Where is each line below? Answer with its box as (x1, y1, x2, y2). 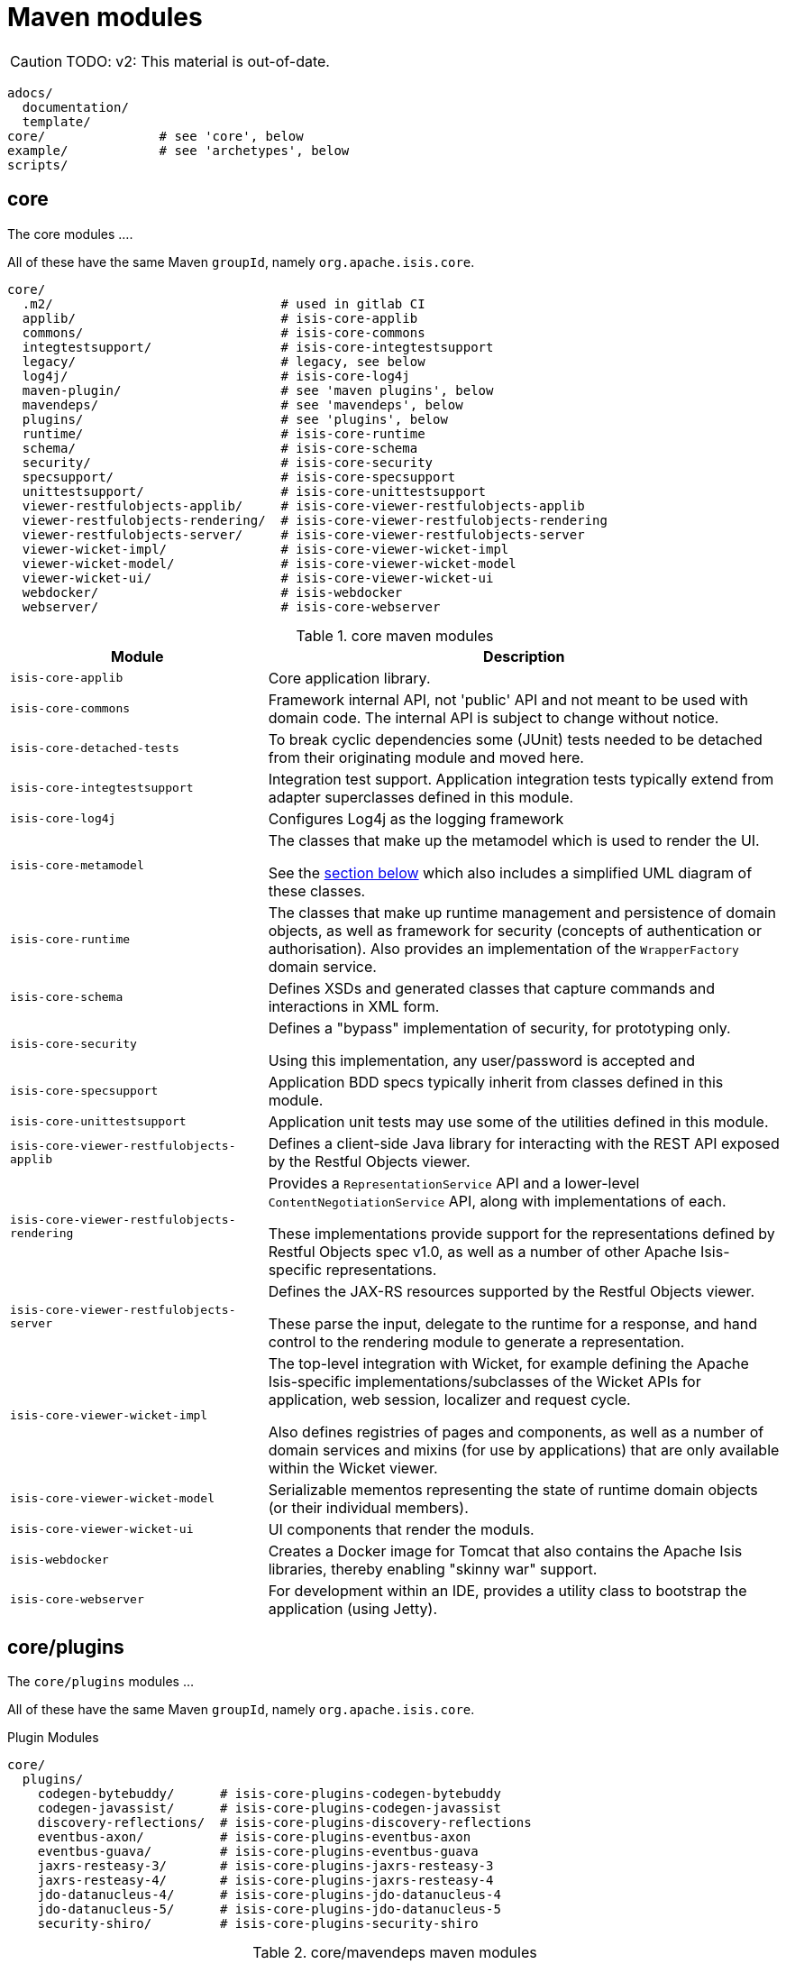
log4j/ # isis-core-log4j (22, 368, 410, 383)
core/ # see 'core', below (7, 128, 304, 143)
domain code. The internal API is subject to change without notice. (268, 708, 719, 727)
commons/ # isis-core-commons (22, 325, 425, 340)
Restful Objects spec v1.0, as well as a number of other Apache (268, 1242, 697, 1261)
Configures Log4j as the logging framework (268, 809, 564, 828)
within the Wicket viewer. (268, 1458, 438, 1477)
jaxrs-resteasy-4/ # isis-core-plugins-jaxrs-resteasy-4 (37, 1873, 494, 1888)
